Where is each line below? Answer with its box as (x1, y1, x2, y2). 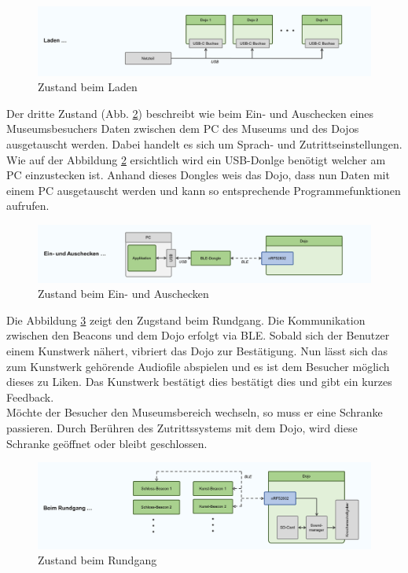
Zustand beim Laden (38, 79, 138, 95)
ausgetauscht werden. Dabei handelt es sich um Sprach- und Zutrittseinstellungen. (6, 135, 402, 152)
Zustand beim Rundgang (38, 552, 157, 568)
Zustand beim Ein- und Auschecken (38, 285, 209, 302)
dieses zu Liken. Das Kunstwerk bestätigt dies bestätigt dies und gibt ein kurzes (6, 373, 392, 390)
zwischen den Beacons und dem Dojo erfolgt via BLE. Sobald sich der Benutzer (6, 327, 390, 343)
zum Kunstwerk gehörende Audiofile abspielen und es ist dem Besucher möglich (6, 358, 390, 374)
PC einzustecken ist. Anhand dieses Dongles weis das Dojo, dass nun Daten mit (6, 167, 390, 183)
